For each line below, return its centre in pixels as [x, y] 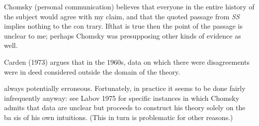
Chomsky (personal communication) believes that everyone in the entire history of [129, 6]
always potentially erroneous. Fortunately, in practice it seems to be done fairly [125, 88]
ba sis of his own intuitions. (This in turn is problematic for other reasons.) [119, 117]
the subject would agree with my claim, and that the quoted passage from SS [122, 16]
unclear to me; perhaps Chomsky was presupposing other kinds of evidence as [123, 35]
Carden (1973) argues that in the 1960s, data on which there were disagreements [127, 62]
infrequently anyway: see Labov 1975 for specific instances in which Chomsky [122, 98]
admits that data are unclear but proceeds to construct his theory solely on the [125, 107]
